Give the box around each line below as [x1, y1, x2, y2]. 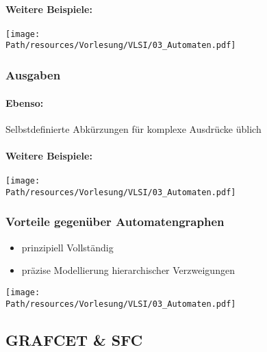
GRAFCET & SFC [5, 329, 143, 350]
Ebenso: [5, 95, 44, 110]
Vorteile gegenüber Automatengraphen [5, 213, 225, 230]
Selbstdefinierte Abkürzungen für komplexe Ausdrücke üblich [5, 121, 262, 136]
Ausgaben [5, 66, 61, 84]
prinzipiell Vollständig [21, 240, 114, 254]
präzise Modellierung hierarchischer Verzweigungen [21, 263, 235, 277]
